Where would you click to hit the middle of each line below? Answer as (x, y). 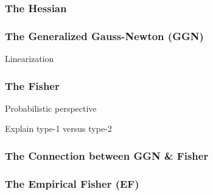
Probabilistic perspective (51, 108)
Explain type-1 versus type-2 (58, 128)
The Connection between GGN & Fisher (107, 155)
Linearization (30, 59)
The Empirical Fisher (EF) (72, 183)
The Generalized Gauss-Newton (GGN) (104, 36)
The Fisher (32, 85)
